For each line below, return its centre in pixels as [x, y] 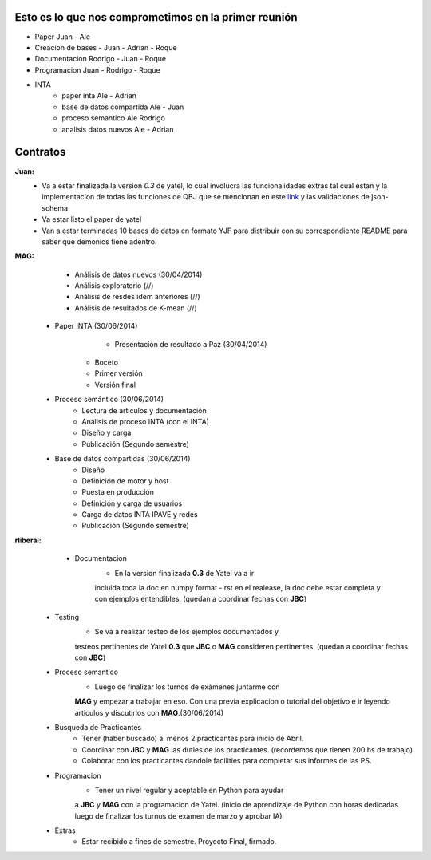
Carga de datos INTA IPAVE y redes [140, 515]
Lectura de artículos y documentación [144, 410]
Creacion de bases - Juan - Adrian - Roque [106, 47]
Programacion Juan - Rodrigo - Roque [98, 70]
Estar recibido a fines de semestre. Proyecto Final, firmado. [179, 842]
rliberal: [28, 540]
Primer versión [119, 373]
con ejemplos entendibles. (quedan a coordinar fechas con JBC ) [201, 599]
